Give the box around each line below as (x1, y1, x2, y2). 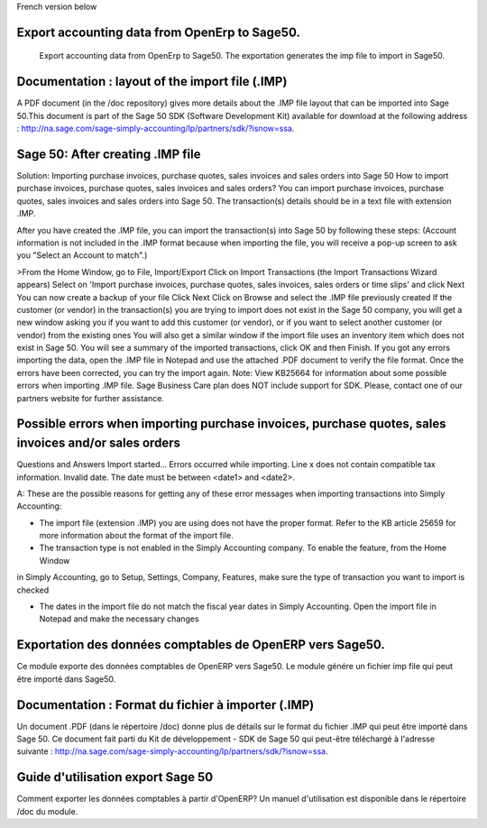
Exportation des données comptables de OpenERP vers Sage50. (16, 637, 385, 653)
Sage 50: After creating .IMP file (16, 146, 201, 161)
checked (16, 584, 50, 595)
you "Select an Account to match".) (16, 250, 148, 261)
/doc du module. (16, 805, 78, 816)
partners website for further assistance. (16, 392, 164, 403)
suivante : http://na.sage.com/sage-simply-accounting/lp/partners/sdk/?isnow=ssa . (16, 746, 328, 757)
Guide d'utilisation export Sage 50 (16, 769, 214, 785)
